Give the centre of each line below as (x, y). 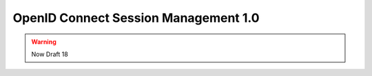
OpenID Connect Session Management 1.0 (136, 18)
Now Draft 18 (50, 54)
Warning (44, 42)
